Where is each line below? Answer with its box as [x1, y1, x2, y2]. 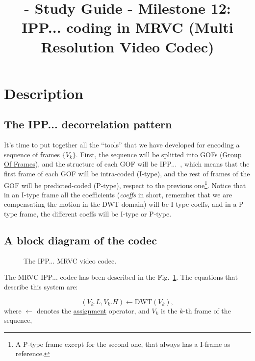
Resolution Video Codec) [41, 36, 214, 56]
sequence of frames [4, 149, 60, 159]
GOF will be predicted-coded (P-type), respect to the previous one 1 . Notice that [4, 178, 246, 190]
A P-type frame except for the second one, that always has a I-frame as [15, 338, 230, 349]
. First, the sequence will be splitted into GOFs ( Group [76, 149, 242, 159]
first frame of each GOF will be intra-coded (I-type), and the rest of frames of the [4, 168, 250, 178]
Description [4, 83, 84, 103]
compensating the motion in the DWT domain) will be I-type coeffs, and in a [4, 199, 237, 209]
